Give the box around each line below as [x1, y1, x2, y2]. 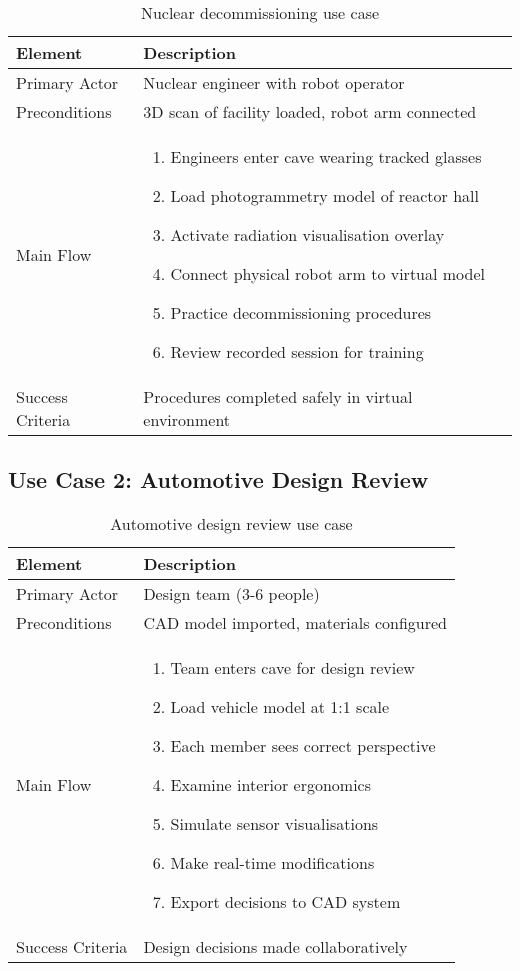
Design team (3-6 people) [143, 582, 320, 606]
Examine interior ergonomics [170, 773, 372, 797]
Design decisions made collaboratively [143, 935, 408, 959]
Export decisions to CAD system [170, 890, 401, 914]
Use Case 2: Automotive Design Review [8, 464, 429, 495]
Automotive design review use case [110, 512, 353, 536]
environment [143, 408, 231, 431]
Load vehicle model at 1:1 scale [170, 695, 390, 719]
